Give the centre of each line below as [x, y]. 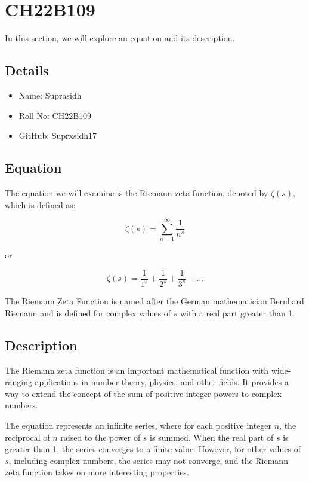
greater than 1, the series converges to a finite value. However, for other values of [153, 449]
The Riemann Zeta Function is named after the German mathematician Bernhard [154, 301]
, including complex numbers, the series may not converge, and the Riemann [148, 460]
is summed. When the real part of [212, 437]
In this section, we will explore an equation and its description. [120, 38]
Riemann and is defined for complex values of [88, 312]
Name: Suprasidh [50, 95]
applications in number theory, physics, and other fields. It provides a [162, 382]
